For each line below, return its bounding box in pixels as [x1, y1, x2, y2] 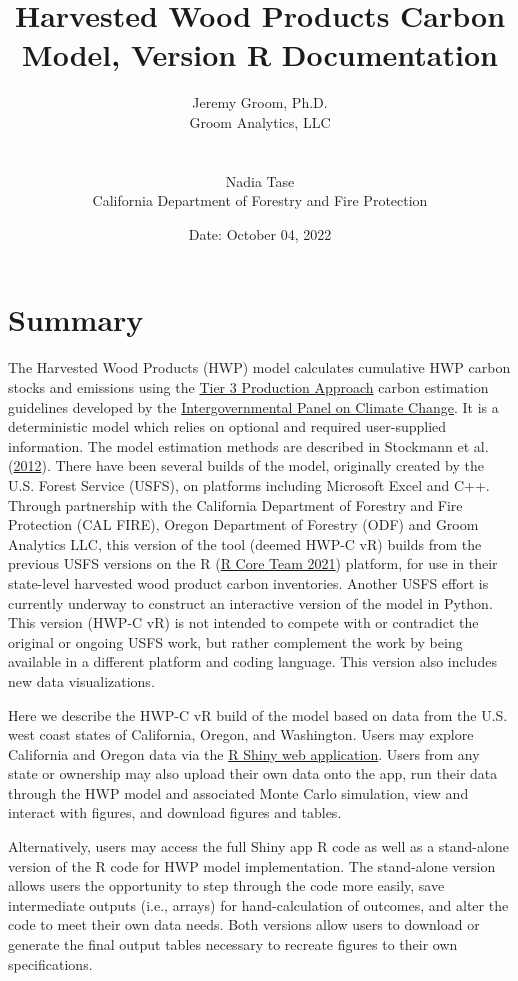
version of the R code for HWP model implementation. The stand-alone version [8, 855, 496, 876]
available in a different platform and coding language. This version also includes [8, 651, 497, 672]
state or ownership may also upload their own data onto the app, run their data [8, 763, 498, 784]
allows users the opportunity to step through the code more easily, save [8, 875, 445, 896]
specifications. [8, 953, 93, 974]
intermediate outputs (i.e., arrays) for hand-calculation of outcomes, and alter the [8, 894, 509, 915]
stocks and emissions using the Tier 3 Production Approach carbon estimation [8, 377, 489, 397]
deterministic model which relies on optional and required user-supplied [8, 416, 447, 437]
